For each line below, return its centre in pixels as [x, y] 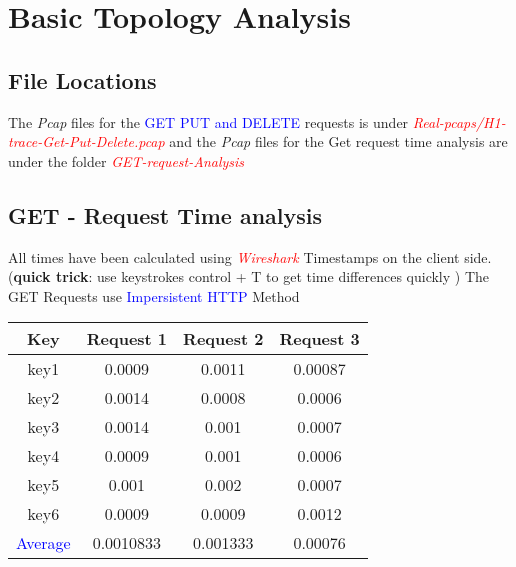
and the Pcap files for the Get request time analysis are [338, 141]
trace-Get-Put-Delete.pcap [86, 141]
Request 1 [127, 339]
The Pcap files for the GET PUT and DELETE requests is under [208, 121]
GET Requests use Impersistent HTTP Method [154, 295]
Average [43, 543]
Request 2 [223, 339]
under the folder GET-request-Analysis [126, 160]
